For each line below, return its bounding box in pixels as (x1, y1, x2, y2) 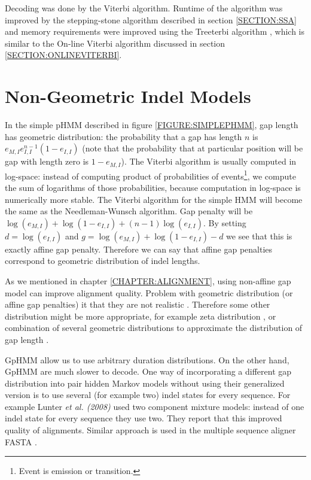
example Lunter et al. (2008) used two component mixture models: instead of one (5, 400, 304, 412)
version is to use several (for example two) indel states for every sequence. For (5, 388, 291, 401)
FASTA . (5, 435, 37, 448)
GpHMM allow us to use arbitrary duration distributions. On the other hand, (5, 353, 289, 366)
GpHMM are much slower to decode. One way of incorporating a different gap (5, 365, 292, 378)
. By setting (203, 216, 246, 229)
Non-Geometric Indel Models (5, 84, 251, 108)
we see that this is (226, 229, 292, 242)
